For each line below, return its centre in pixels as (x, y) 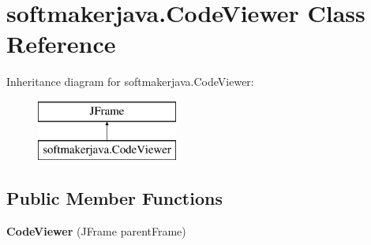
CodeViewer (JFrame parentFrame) (96, 231)
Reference (61, 44)
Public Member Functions (114, 198)
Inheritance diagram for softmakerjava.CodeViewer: (130, 82)
